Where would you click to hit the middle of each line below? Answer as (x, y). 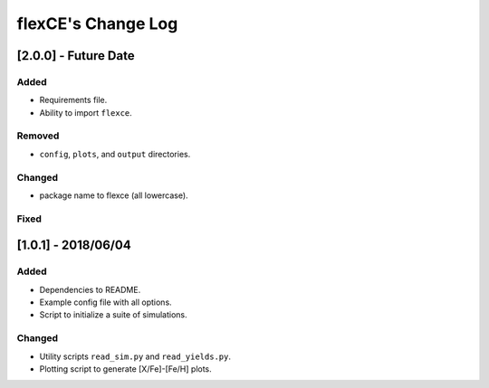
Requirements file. (73, 100)
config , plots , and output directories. (115, 154)
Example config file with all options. (105, 302)
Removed (38, 136)
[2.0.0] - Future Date (76, 56)
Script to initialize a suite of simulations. (113, 315)
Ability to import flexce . (86, 112)
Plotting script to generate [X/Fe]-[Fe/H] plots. (125, 369)
